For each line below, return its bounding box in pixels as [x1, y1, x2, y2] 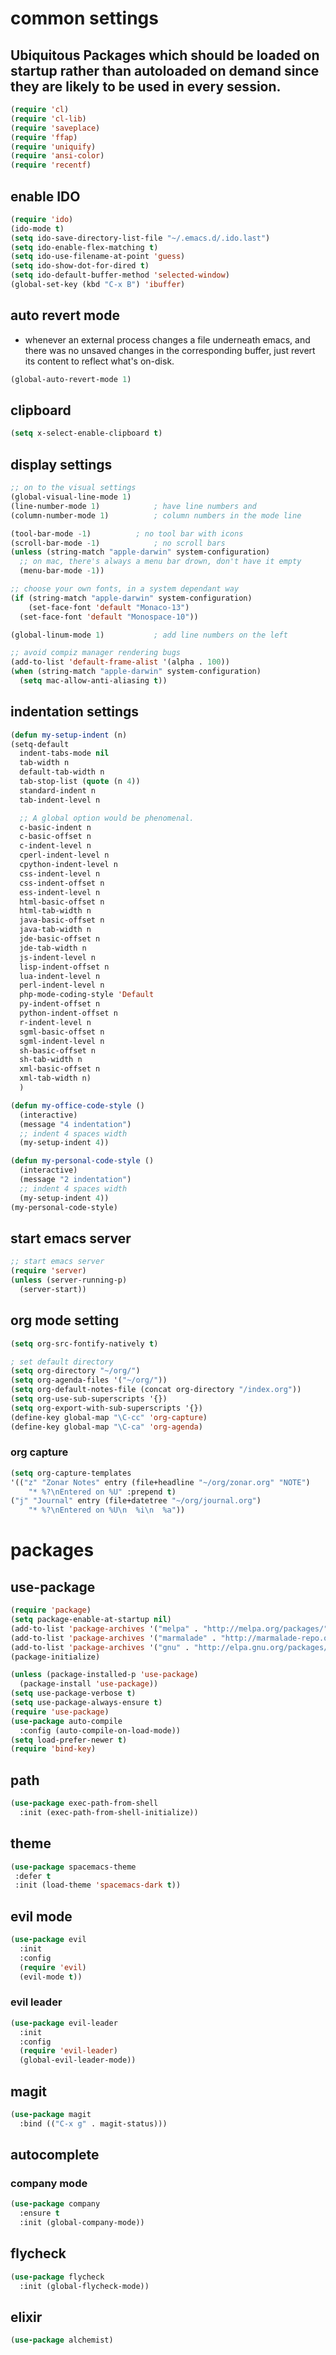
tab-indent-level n [19, 795, 101, 805]
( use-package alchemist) [10, 2335, 114, 2346]
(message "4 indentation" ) [19, 1119, 132, 1129]
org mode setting [10, 1312, 120, 1329]
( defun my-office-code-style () [10, 1100, 145, 1111]
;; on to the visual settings [10, 483, 137, 493]
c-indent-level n [19, 841, 92, 851]
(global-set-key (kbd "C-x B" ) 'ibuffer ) [10, 280, 186, 290]
